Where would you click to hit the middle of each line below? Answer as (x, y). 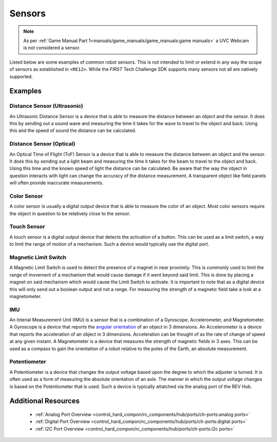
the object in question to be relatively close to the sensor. (70, 214)
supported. (21, 76)
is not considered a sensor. (52, 48)
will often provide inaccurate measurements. (56, 183)
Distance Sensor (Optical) (42, 144)
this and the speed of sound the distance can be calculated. (73, 130)
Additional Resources (44, 401)
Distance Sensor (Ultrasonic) (46, 106)
